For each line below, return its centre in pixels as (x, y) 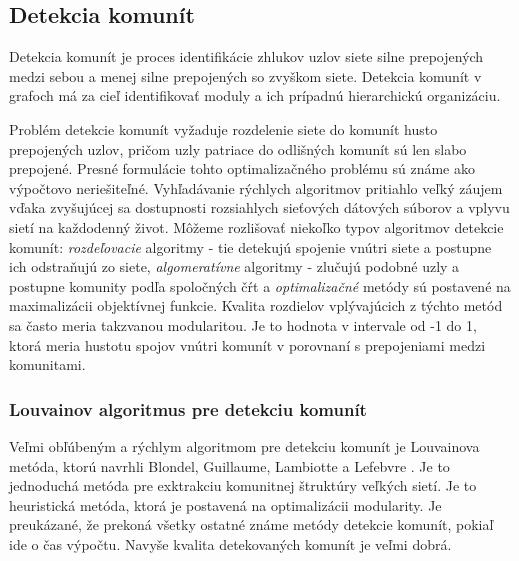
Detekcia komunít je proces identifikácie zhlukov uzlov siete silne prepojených (246, 56)
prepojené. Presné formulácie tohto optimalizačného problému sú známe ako (242, 168)
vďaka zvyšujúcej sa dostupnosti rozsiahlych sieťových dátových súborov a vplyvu (259, 207)
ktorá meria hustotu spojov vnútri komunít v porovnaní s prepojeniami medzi (247, 344)
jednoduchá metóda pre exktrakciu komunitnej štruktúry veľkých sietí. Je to (243, 485)
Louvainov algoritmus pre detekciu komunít (188, 408)
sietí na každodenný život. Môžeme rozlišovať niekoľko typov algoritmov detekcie (256, 226)
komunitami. (47, 364)
